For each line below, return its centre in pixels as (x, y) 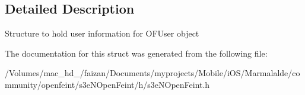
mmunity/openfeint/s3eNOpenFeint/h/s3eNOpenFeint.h (107, 84)
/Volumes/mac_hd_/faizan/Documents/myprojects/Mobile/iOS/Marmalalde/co (152, 73)
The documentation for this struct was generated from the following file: (136, 53)
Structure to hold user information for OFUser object (102, 33)
